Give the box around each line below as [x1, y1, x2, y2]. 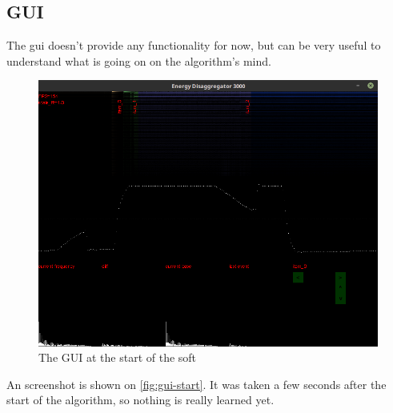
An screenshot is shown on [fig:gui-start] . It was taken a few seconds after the [6, 375, 387, 392]
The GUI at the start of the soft [38, 349, 197, 366]
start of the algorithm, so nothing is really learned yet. [6, 391, 275, 408]
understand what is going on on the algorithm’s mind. [6, 52, 271, 69]
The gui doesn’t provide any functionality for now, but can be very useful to [6, 37, 381, 54]
